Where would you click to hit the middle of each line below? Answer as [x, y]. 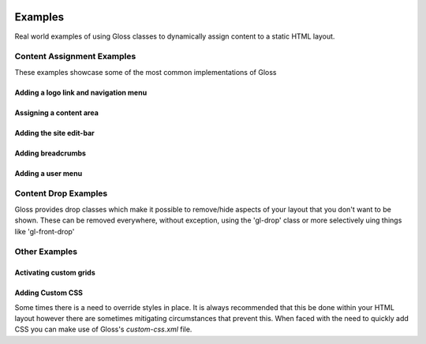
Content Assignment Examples [75, 57]
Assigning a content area [56, 112]
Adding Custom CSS [49, 293]
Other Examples [46, 252]
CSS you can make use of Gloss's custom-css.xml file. [103, 329]
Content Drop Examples [61, 193]
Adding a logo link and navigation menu [81, 92]
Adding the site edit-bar [54, 133]
